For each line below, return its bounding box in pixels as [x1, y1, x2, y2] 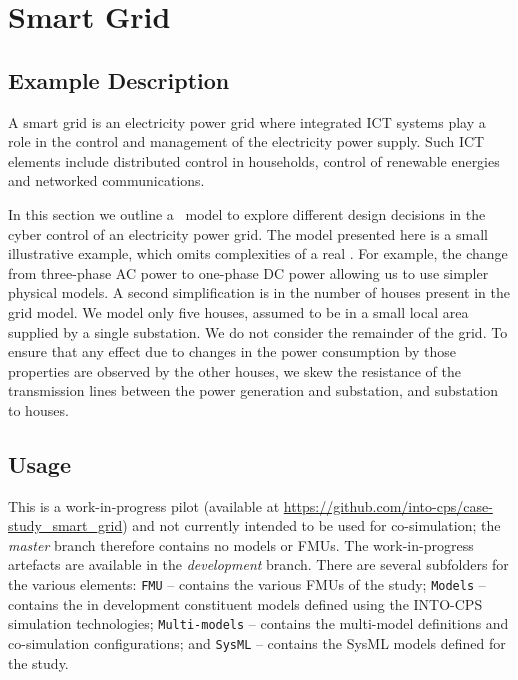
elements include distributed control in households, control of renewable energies [8, 150, 500, 171]
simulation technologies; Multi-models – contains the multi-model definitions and [8, 613, 509, 634]
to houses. [8, 399, 69, 420]
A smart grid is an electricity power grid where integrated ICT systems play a [8, 111, 486, 132]
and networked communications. [8, 170, 205, 191]
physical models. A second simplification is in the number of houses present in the [8, 282, 510, 303]
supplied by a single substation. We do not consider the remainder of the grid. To [8, 321, 508, 342]
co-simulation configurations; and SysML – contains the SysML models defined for [8, 632, 506, 653]
